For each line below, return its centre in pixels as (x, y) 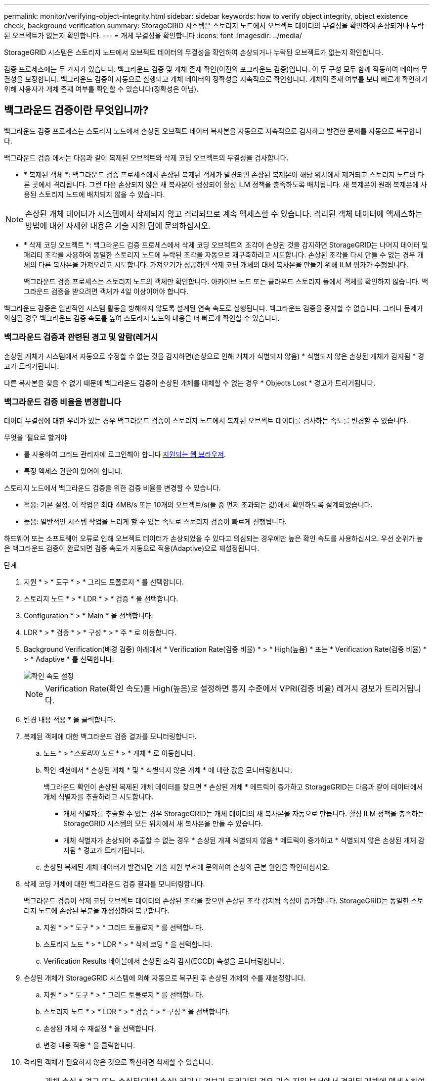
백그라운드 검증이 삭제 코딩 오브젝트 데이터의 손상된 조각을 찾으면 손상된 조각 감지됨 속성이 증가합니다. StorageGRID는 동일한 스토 (224, 901)
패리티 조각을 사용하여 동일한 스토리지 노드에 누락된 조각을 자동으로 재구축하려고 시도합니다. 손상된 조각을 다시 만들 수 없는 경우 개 (224, 254)
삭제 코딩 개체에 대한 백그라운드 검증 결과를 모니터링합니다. (114, 884)
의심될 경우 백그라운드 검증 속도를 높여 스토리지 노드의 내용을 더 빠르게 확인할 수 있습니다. (142, 318)
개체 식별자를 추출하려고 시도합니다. (98, 797)
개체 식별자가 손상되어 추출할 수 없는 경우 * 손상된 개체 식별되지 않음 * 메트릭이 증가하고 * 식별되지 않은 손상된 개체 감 (244, 840)
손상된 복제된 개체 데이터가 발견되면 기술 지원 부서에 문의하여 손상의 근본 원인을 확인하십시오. (187, 867)
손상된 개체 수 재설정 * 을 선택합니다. (100, 1029)
